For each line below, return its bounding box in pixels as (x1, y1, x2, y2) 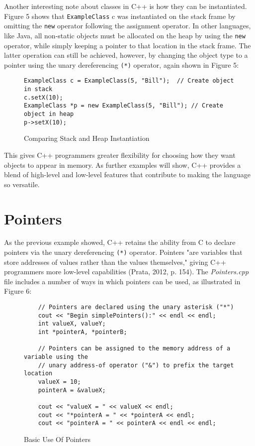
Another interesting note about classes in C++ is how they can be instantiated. (4, 1, 247, 11)
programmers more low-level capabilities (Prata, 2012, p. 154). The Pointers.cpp (4, 266, 249, 277)
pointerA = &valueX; (38, 386, 106, 394)
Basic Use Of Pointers (24, 434, 91, 444)
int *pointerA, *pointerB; (38, 329, 127, 336)
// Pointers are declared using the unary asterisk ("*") (38, 304, 234, 311)
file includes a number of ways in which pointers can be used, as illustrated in (4, 276, 241, 286)
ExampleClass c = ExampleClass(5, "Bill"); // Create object (24, 77, 234, 85)
